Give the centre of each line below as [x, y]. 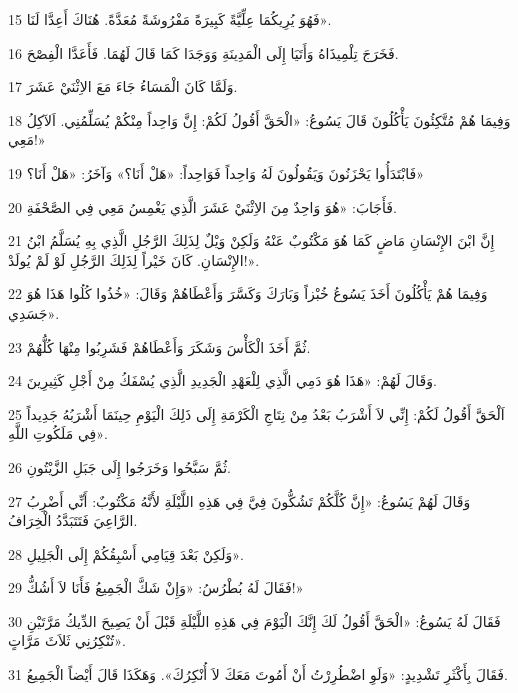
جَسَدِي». [34, 312]
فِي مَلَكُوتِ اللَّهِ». [58, 433]
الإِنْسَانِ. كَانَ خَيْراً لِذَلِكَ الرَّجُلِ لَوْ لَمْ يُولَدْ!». [134, 259]
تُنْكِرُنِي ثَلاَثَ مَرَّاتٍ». [67, 640]
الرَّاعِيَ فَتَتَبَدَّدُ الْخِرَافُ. [73, 520]
